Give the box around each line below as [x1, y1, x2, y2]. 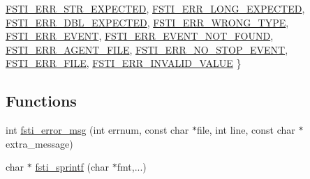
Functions [6, 90, 77, 111]
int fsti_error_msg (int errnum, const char [6, 123, 189, 137]
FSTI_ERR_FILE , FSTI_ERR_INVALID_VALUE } [6, 56, 242, 70]
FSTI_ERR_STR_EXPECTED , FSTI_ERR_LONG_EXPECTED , [6, 1, 305, 15]
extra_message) [6, 136, 73, 150]
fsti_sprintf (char [35, 159, 110, 174]
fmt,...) [117, 159, 147, 174]
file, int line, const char [196, 123, 295, 137]
